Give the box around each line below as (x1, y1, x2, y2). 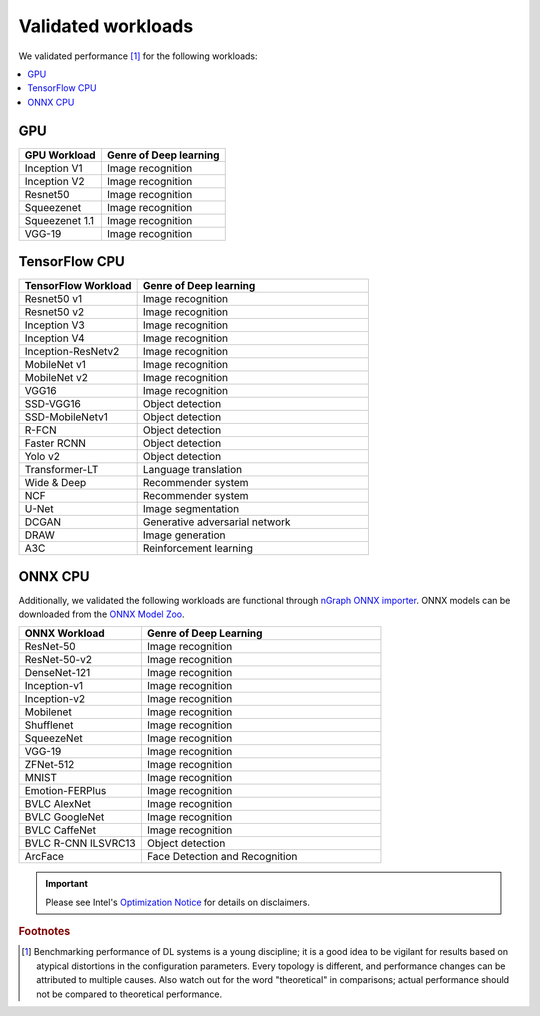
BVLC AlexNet (24, 797, 92, 811)
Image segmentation (142, 502, 240, 516)
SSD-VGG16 (24, 397, 82, 411)
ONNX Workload (24, 626, 105, 640)
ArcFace (24, 850, 65, 864)
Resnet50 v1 (24, 292, 83, 306)
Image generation (142, 528, 226, 542)
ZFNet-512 (24, 758, 75, 772)
